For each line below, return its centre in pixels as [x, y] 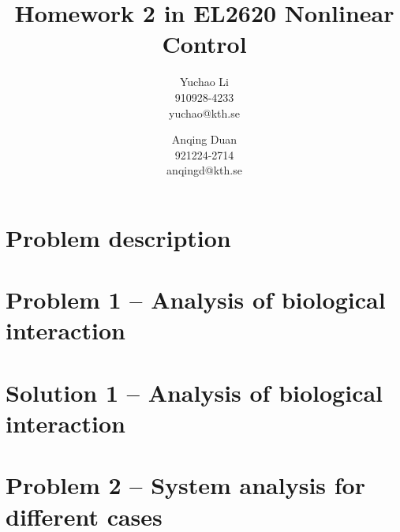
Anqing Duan [204, 139]
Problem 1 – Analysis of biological [196, 300]
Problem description [118, 237]
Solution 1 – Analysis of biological [194, 392]
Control [204, 44]
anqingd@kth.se [204, 170]
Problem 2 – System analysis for [185, 485]
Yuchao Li [204, 82]
